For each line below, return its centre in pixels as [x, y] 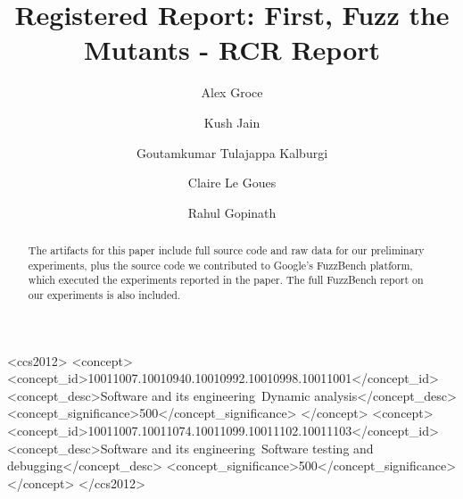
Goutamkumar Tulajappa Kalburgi [232, 152]
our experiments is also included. [104, 295]
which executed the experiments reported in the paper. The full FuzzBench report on [226, 280]
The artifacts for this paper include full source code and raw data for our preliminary [226, 250]
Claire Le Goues [232, 183]
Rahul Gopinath [232, 212]
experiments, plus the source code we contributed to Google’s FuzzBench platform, [220, 265]
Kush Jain [232, 122]
